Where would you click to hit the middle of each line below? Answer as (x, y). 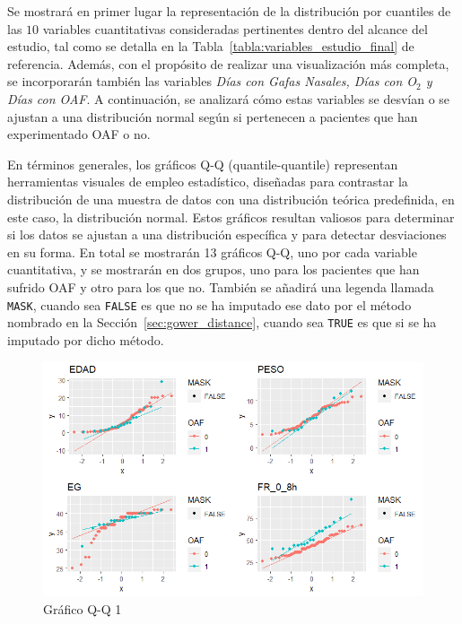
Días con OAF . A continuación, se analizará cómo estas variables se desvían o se (229, 98)
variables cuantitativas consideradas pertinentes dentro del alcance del (235, 28)
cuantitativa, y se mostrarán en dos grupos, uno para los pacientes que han (214, 269)
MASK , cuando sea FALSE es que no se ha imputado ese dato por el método (209, 304)
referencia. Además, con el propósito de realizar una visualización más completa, (228, 63)
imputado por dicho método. (86, 339)
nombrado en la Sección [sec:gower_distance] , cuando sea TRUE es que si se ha (222, 322)
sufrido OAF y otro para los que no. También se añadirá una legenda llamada (221, 286)
